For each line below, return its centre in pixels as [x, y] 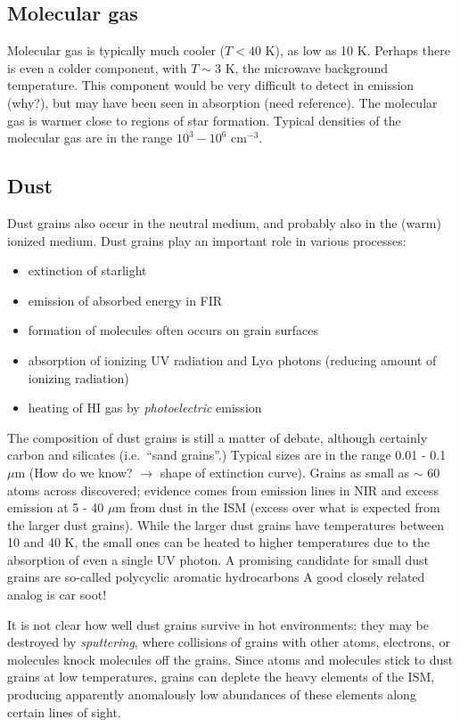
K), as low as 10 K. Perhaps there [357, 50]
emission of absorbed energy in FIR [125, 300]
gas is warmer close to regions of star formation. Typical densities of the [204, 120]
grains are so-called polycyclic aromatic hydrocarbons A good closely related [216, 577]
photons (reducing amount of [357, 359]
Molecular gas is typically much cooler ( [116, 50]
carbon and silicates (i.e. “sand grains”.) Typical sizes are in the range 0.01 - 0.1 [227, 455]
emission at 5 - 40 [56, 507]
